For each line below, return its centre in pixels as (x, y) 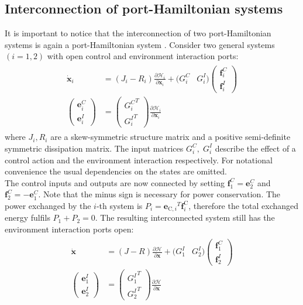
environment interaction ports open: (69, 229)
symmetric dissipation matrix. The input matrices (94, 148)
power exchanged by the (48, 205)
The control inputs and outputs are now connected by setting (115, 182)
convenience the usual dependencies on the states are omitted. (116, 171)
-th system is (119, 205)
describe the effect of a (255, 148)
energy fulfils (27, 217)
